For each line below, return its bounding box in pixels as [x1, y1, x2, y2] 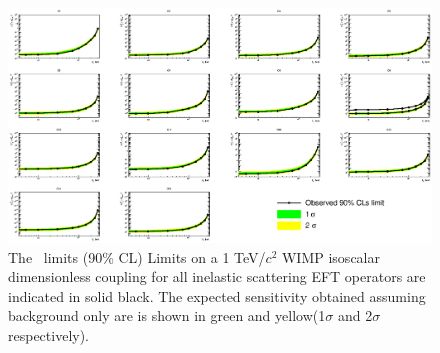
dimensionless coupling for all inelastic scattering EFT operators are [8, 266, 426, 287]
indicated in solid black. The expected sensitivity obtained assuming [8, 285, 426, 306]
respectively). [8, 324, 90, 345]
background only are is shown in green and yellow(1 [8, 305, 326, 326]
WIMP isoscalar [281, 246, 380, 267]
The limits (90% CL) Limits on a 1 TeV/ [8, 246, 266, 267]
